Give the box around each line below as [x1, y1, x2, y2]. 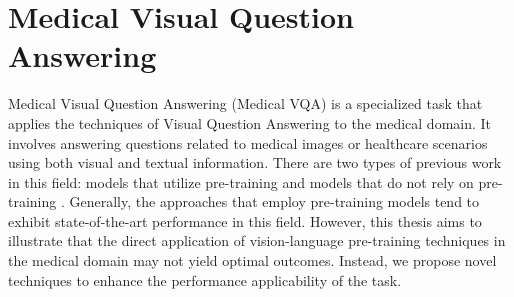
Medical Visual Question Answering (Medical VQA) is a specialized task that [8, 93, 483, 114]
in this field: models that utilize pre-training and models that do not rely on [8, 171, 474, 192]
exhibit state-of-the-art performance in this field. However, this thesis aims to [8, 210, 482, 231]
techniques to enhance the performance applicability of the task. [8, 269, 402, 290]
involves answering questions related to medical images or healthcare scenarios [8, 132, 488, 153]
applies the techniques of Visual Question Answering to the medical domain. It [8, 112, 492, 133]
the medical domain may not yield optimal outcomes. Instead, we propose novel [8, 250, 497, 271]
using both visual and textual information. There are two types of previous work [8, 152, 502, 173]
